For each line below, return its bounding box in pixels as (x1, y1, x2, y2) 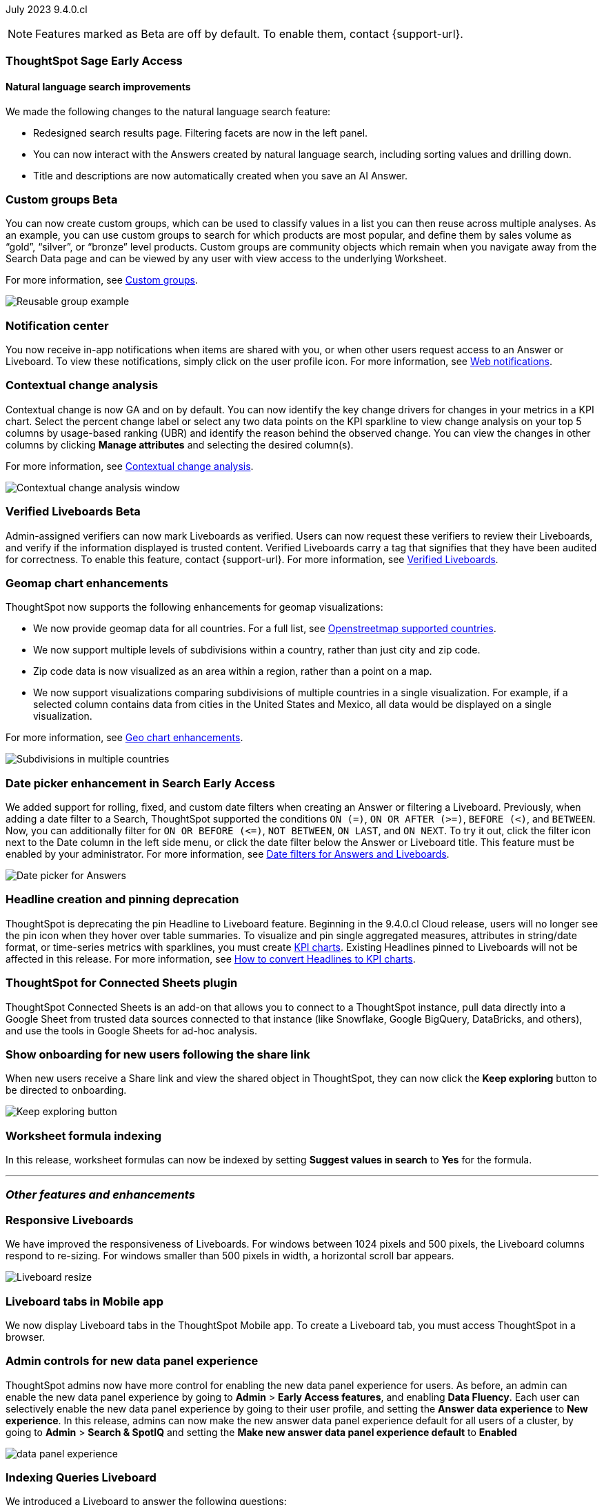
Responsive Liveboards (6, 1212, 134, 1227)
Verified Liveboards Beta (6, 504, 141, 519)
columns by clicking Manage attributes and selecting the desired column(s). (6, 438, 354, 451)
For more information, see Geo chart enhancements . (6, 731, 243, 744)
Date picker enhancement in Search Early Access (6, 776, 275, 790)
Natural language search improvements (6, 80, 191, 92)
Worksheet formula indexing (6, 1128, 161, 1143)
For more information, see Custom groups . (6, 274, 199, 286)
